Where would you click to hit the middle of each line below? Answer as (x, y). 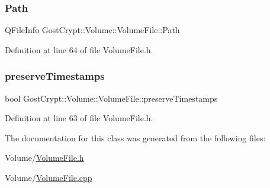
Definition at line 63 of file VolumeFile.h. (79, 118)
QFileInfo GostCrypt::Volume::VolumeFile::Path (92, 30)
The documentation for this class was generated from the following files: (135, 137)
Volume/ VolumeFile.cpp (49, 177)
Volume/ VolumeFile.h (44, 158)
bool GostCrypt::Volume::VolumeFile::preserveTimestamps (111, 98)
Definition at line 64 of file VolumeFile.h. (79, 49)
